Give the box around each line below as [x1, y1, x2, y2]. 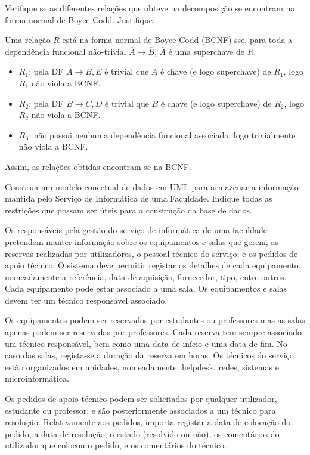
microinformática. [5, 372, 69, 385]
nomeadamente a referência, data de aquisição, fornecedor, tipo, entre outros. [5, 270, 287, 283]
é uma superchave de [168, 45, 244, 57]
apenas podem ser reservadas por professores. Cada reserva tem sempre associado [5, 326, 302, 338]
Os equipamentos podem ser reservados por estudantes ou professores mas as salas [5, 314, 305, 326]
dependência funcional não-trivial [5, 45, 126, 57]
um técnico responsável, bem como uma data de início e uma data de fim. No [5, 337, 287, 349]
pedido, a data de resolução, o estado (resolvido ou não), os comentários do [5, 427, 280, 439]
